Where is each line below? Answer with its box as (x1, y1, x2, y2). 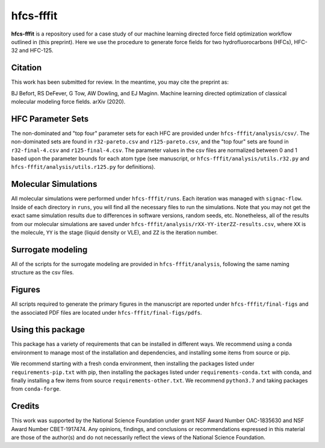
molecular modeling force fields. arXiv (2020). (11, 98, 126, 106)
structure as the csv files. (11, 269, 75, 276)
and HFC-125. (19, 47, 54, 54)
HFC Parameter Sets (11, 113, 89, 124)
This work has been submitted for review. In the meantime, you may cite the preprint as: (11, 78, 229, 86)
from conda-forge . (11, 385, 61, 393)
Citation (11, 63, 42, 73)
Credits (11, 401, 40, 411)
